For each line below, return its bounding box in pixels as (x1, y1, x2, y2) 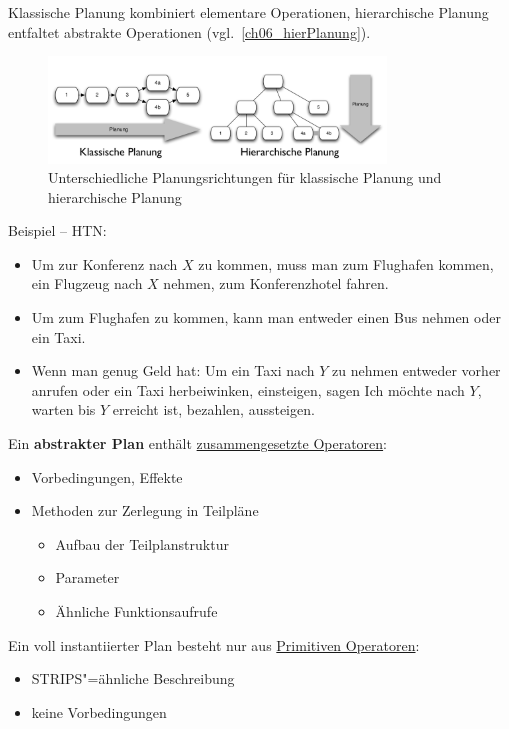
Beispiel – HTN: (8, 220, 107, 241)
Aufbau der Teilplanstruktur (55, 533, 229, 554)
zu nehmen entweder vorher (332, 360, 501, 381)
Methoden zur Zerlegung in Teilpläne (31, 500, 259, 521)
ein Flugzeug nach (31, 273, 143, 294)
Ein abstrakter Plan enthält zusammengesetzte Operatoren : (8, 433, 387, 454)
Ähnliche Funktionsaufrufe (55, 601, 218, 621)
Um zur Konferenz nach (31, 253, 178, 274)
